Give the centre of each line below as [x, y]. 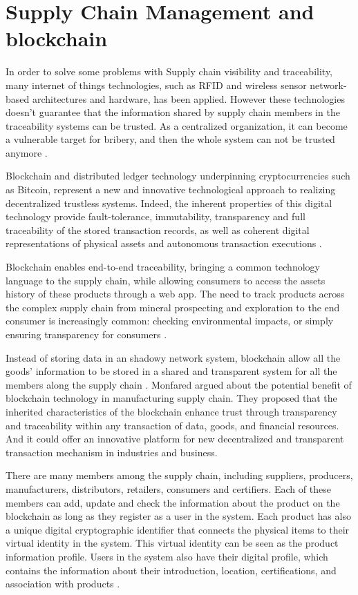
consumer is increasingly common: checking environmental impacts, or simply [170, 321]
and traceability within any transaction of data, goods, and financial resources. [172, 425]
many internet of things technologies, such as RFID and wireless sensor [156, 85]
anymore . [27, 152]
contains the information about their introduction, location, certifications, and [171, 570]
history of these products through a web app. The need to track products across [175, 294]
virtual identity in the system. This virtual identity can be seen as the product [172, 543]
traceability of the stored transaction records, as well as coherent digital [158, 230]
